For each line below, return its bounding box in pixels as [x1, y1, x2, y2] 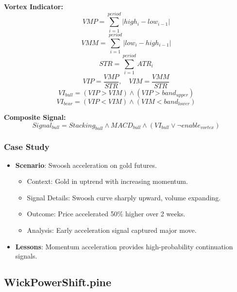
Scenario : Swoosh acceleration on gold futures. [15, 160, 157, 170]
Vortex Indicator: [4, 1, 63, 11]
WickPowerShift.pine [4, 275, 112, 290]
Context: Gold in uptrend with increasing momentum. [27, 176, 188, 186]
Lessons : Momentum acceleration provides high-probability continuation [15, 241, 233, 251]
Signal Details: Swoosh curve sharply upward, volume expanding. [27, 192, 221, 202]
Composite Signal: [4, 112, 66, 122]
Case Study [4, 141, 50, 153]
